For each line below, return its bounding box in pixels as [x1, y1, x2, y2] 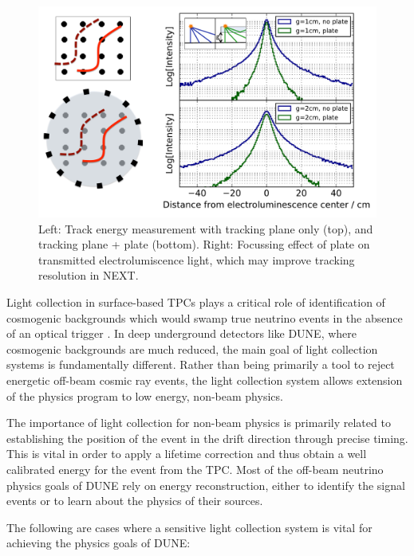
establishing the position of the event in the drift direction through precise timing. [6, 429, 408, 446]
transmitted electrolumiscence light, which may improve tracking [38, 251, 355, 268]
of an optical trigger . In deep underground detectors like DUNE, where [6, 325, 357, 342]
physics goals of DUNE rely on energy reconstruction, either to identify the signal [6, 476, 405, 493]
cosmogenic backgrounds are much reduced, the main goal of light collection [6, 340, 378, 357]
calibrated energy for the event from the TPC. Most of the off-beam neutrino [6, 460, 384, 477]
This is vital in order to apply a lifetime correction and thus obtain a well [6, 445, 367, 462]
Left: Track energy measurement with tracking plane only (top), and [38, 220, 373, 237]
